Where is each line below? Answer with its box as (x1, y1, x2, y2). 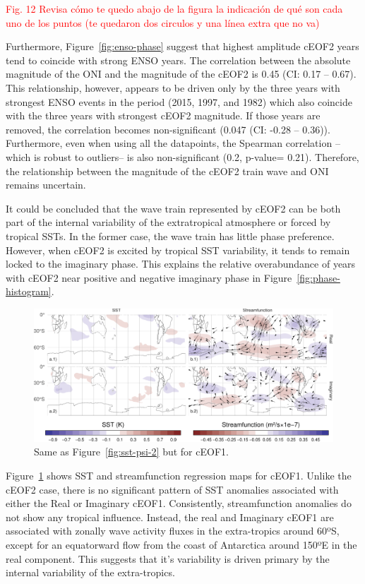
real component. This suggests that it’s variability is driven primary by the (6, 551, 330, 566)
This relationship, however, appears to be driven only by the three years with (6, 80, 340, 95)
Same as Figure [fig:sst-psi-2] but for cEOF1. (34, 444, 229, 459)
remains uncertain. (6, 177, 86, 192)
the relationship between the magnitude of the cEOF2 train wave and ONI (6, 163, 329, 178)
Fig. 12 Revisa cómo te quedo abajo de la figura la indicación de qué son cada (6, 1, 343, 16)
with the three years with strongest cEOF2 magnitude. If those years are (6, 108, 321, 123)
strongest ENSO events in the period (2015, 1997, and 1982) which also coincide (6, 94, 352, 109)
